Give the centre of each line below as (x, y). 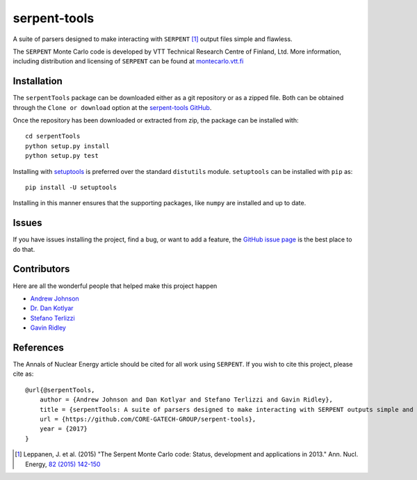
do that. (24, 249)
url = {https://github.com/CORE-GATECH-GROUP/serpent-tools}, (148, 419)
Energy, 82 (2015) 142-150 (63, 464)
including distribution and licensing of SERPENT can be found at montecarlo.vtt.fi (128, 61)
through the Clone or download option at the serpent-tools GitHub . (112, 107)
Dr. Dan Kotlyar (52, 308)
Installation (38, 81)
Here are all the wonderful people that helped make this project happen (115, 286)
